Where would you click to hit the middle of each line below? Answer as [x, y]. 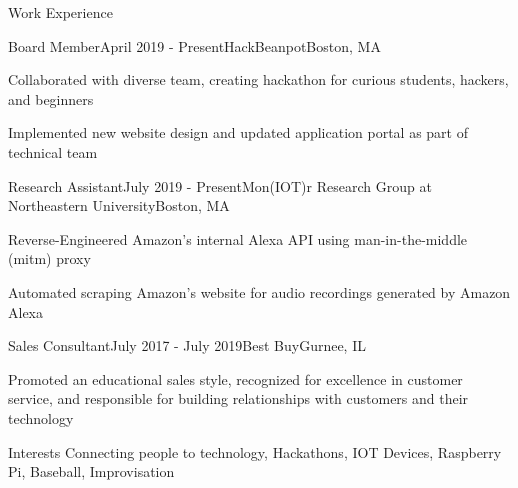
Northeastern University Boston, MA [119, 205]
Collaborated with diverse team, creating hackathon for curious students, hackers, [258, 79]
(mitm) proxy [49, 258]
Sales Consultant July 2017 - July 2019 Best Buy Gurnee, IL [187, 345]
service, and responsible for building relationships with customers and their [238, 398]
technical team [53, 151]
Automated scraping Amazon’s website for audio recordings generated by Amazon [259, 291]
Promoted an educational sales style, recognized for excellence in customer [235, 378]
